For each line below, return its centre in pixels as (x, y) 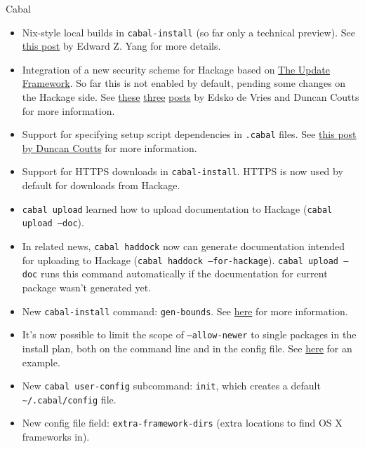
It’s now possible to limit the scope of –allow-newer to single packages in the (189, 334)
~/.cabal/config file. (69, 399)
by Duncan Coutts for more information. (109, 147)
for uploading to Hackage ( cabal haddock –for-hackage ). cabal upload (180, 260)
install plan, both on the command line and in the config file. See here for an (187, 348)
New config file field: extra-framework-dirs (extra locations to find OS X (182, 423)
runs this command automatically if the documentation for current (184, 274)
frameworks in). (56, 437)
